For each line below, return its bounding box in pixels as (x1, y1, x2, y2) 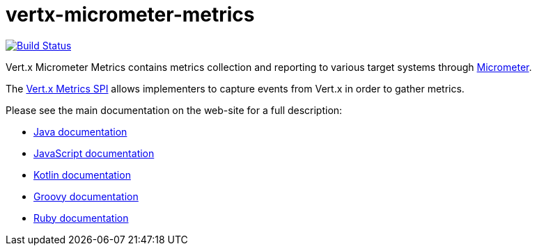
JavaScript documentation (33, 147, 155, 159)
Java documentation (33, 125, 127, 138)
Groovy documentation (33, 190, 139, 202)
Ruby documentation (33, 211, 129, 224)
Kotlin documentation (33, 168, 131, 181)
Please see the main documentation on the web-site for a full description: (6, 104, 343, 116)
